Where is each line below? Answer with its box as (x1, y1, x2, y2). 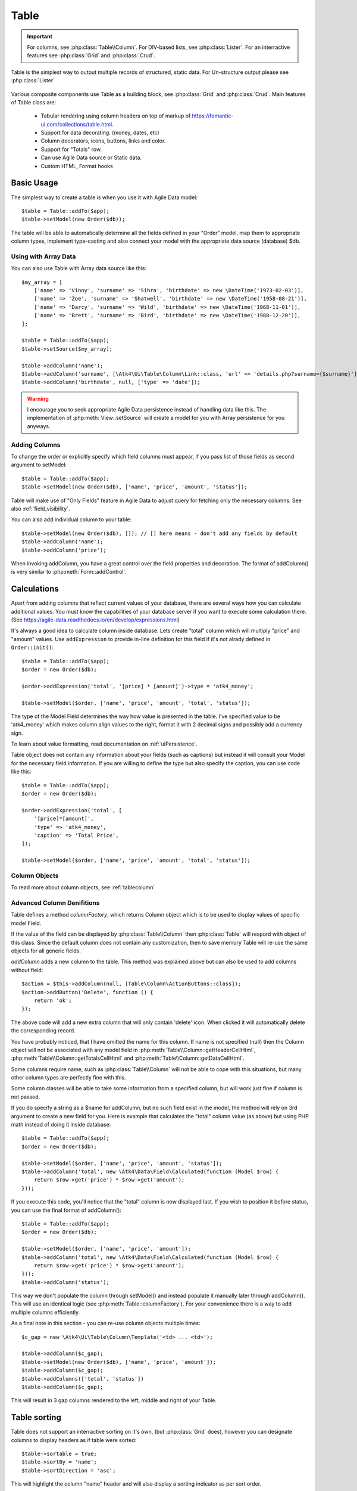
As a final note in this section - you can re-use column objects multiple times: (11, 1320, 201, 1327)
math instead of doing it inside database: (11, 1121, 111, 1128)
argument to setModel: (11, 461, 67, 468)
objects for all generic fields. (11, 947, 82, 954)
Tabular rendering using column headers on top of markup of (40, 112, 191, 119)
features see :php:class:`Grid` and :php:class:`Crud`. (27, 52, 155, 59)
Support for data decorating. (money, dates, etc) (40, 129, 160, 137)
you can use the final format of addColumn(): (11, 1207, 122, 1214)
